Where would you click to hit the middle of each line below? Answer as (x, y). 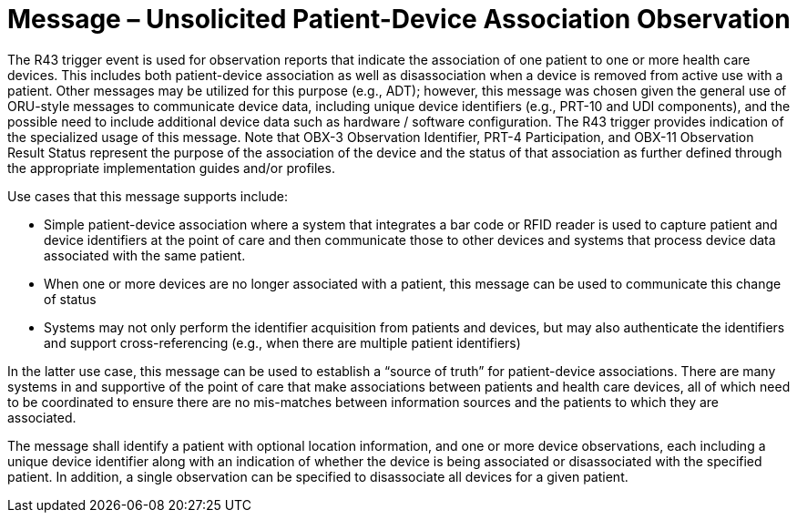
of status (70, 299)
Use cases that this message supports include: (148, 196)
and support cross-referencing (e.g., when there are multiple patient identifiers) (282, 342)
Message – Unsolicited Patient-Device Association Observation (399, 19)
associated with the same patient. (145, 255)
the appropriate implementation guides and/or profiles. (171, 168)
